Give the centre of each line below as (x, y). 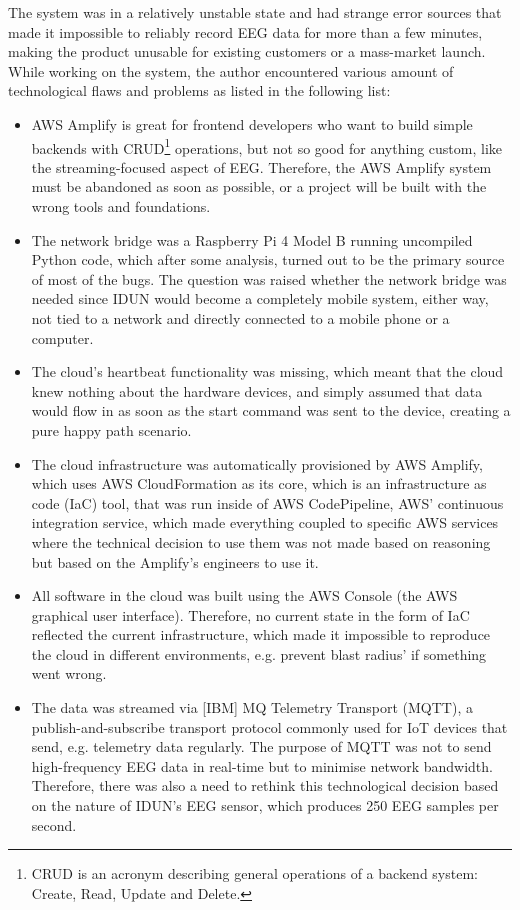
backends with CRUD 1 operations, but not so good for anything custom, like (267, 146)
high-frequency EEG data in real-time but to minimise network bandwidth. (262, 765)
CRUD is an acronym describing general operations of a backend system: (254, 873)
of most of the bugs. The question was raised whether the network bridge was (269, 278)
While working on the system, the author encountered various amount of (231, 70)
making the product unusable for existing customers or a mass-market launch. (247, 51)
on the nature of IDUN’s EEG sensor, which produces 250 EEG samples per (265, 805)
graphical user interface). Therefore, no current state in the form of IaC (250, 614)
